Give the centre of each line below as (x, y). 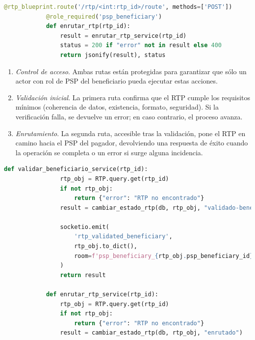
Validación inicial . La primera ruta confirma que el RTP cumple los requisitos (133, 97)
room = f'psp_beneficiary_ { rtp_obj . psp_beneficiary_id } (164, 256)
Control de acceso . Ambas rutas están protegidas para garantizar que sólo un (131, 71)
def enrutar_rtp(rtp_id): (88, 26)
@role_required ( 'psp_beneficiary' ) (104, 16)
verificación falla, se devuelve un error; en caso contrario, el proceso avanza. (129, 116)
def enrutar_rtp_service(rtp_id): (102, 295)
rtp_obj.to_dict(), (106, 246)
